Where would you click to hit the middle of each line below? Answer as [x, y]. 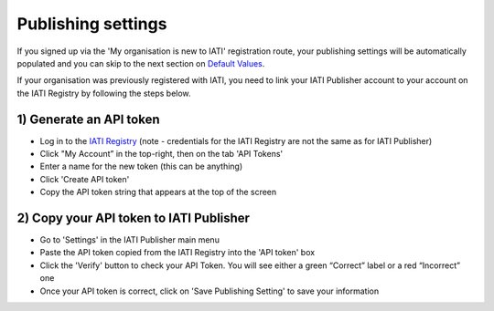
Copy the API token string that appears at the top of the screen [158, 192]
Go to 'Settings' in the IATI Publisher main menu [129, 240]
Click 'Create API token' [85, 179]
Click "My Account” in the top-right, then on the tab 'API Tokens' [161, 154]
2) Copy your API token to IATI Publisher [134, 218]
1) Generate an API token [88, 119]
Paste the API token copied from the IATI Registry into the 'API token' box [177, 253]
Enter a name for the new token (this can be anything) [141, 166]
